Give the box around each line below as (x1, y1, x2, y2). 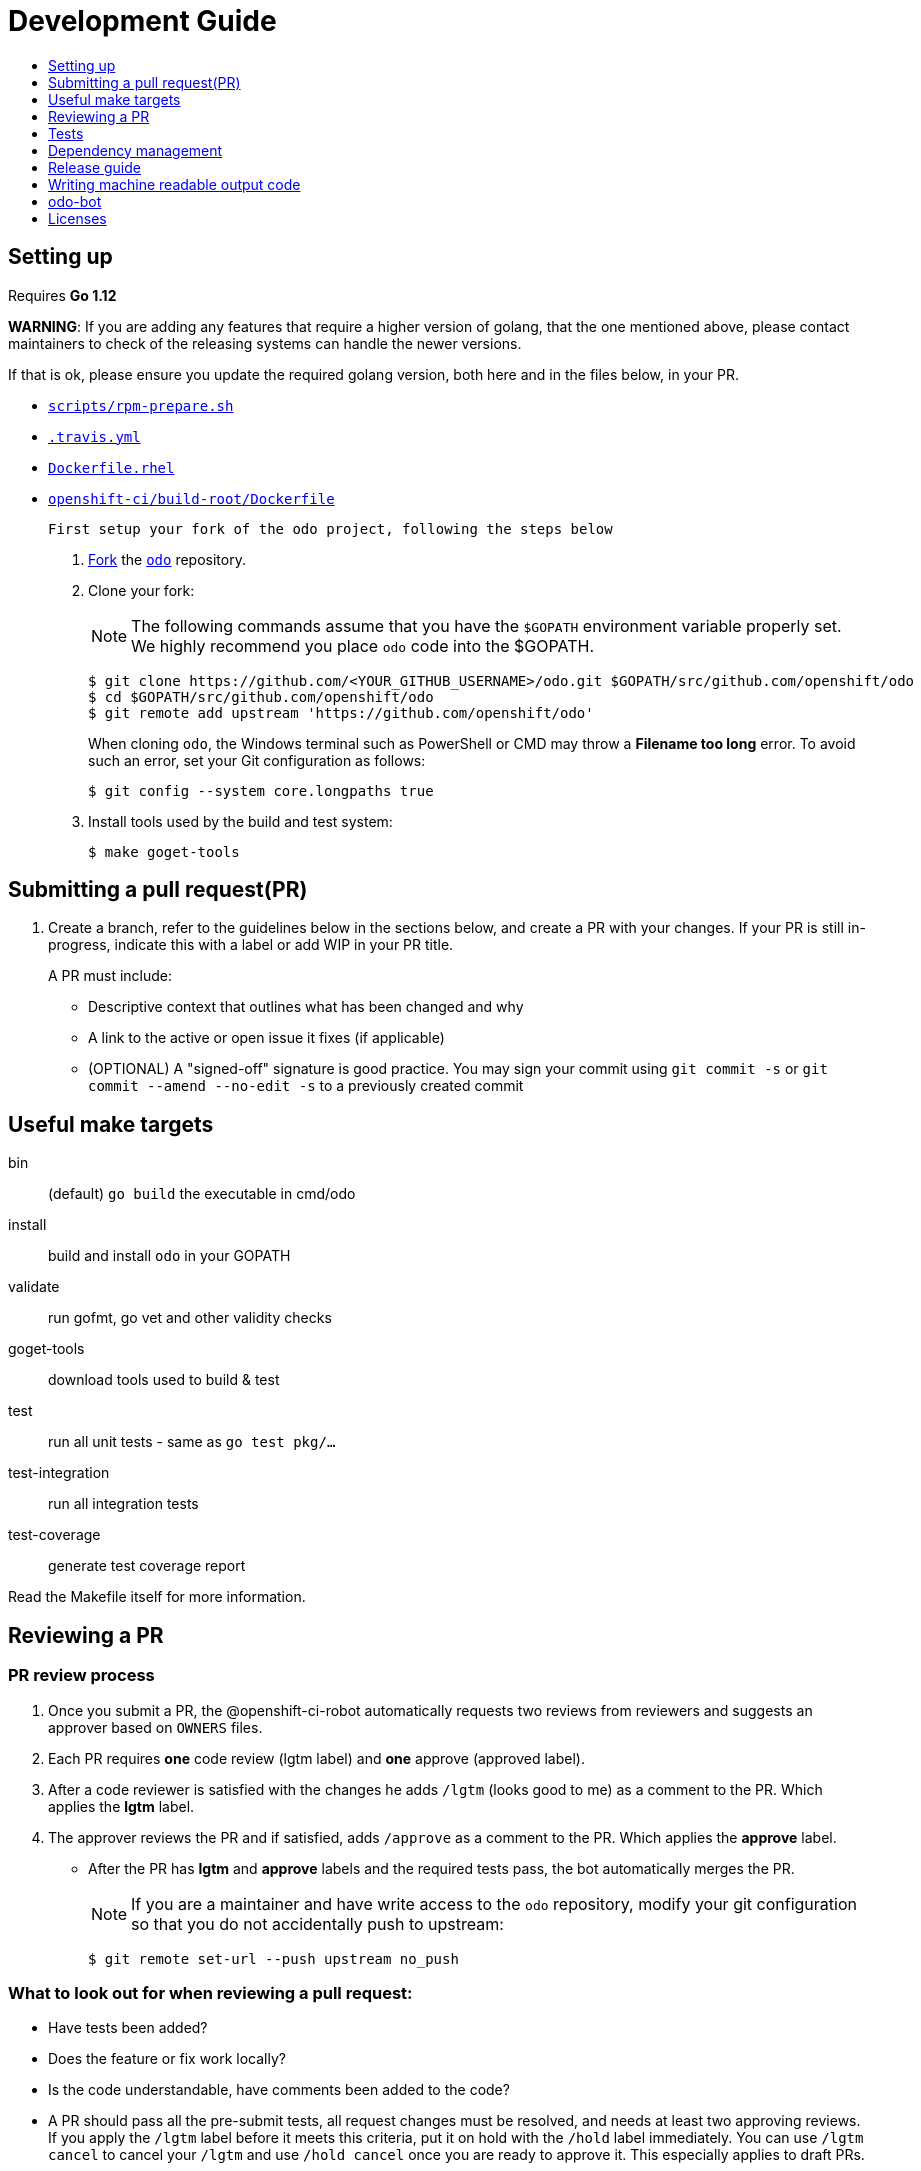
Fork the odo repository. (88, 550, 246, 568)
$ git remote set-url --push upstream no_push (88, 1950, 459, 1967)
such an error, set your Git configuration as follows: (88, 751, 426, 769)
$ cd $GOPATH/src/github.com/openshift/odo (88, 688, 434, 705)
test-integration (8, 1464, 110, 1482)
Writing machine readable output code (48, 175, 301, 193)
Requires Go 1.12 (8, 286, 117, 304)
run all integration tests (48, 1495, 199, 1513)
